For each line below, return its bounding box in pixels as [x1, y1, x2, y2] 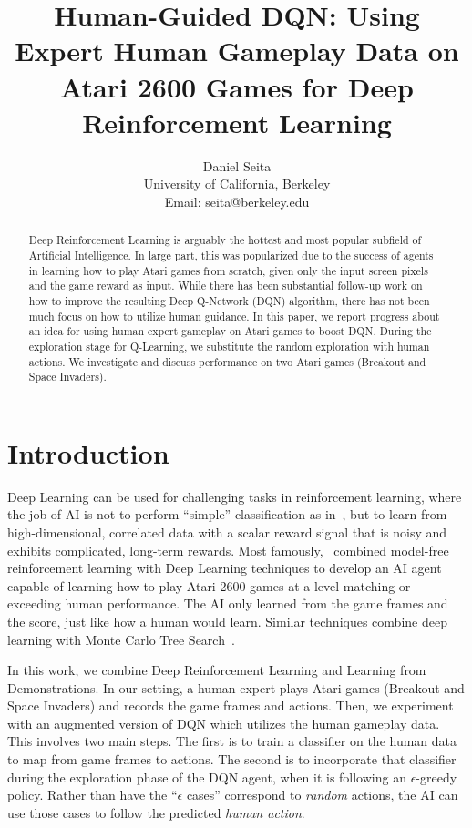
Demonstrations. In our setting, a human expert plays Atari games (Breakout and [7, 678, 465, 697]
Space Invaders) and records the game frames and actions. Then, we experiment [7, 696, 454, 715]
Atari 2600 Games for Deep [60, 67, 414, 105]
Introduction [7, 434, 169, 471]
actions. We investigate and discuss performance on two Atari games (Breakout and [28, 353, 426, 369]
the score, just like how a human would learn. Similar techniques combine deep [7, 611, 447, 630]
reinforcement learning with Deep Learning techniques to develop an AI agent [7, 558, 442, 578]
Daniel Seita [202, 156, 272, 175]
